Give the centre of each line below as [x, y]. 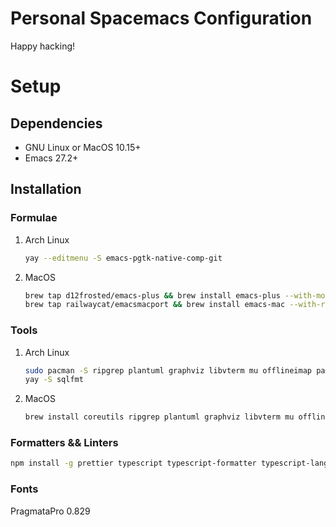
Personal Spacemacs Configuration [161, 18]
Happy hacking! [43, 46]
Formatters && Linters [64, 443]
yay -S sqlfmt [54, 380]
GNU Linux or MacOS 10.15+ [83, 147]
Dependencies [56, 123]
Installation [46, 189]
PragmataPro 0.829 [50, 511]
